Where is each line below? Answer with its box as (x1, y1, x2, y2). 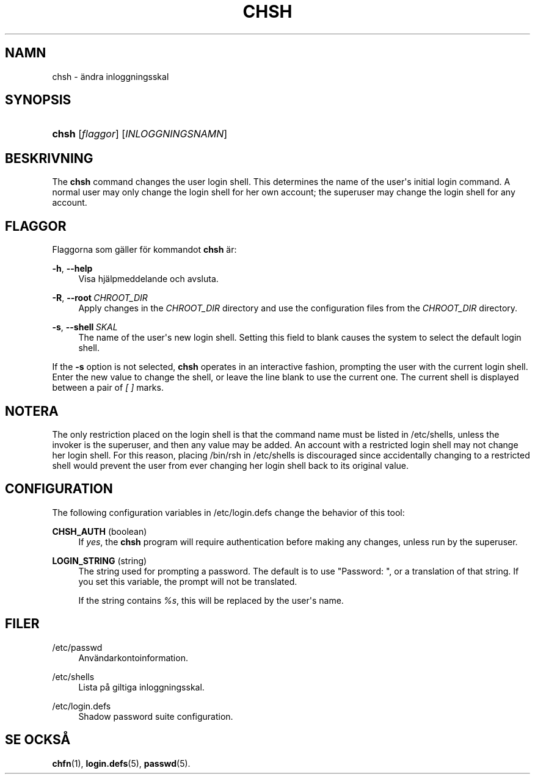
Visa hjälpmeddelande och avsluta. (78, 274, 219, 284)
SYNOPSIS (5, 92, 71, 108)
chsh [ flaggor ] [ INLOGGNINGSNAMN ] (52, 128, 228, 140)
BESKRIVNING (5, 150, 93, 166)
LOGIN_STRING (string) (52, 555, 147, 566)
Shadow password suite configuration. (78, 711, 233, 722)
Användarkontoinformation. (78, 652, 188, 663)
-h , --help (52, 263, 93, 274)
